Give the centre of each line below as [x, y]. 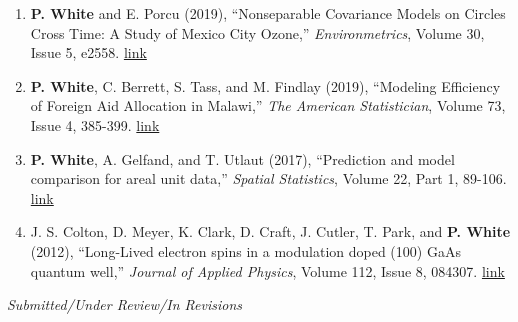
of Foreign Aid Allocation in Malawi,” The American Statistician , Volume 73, [268, 105]
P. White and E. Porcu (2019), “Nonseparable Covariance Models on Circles [268, 13]
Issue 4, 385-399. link [95, 124]
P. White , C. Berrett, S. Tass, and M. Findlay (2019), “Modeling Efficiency [265, 85]
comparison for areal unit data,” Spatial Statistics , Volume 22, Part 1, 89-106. [268, 178]
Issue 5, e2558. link [88, 52]
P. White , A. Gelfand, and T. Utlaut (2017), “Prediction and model [242, 158]
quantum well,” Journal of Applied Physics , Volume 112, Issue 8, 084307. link [267, 270]
